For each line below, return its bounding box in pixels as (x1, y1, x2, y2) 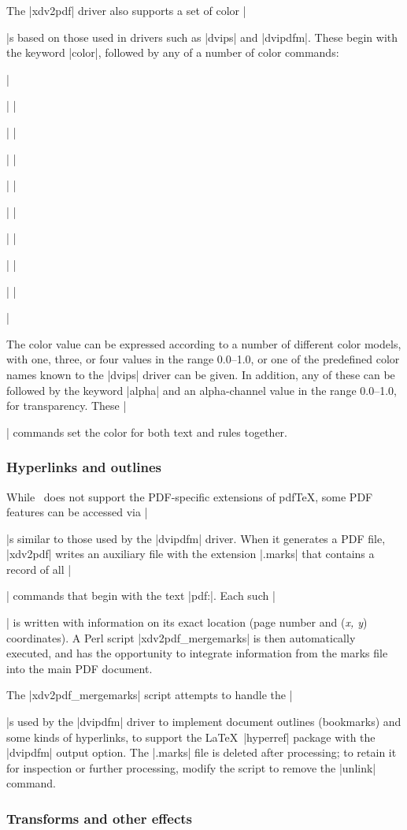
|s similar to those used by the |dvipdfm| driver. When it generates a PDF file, (6, 530, 386, 546)
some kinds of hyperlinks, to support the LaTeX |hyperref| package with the (6, 728, 376, 745)
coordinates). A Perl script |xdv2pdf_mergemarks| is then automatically (6, 629, 356, 646)
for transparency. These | (6, 397, 127, 414)
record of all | (6, 560, 72, 577)
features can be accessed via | (6, 504, 148, 520)
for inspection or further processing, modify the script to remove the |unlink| (6, 759, 376, 776)
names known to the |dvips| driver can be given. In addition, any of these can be (6, 366, 395, 382)
